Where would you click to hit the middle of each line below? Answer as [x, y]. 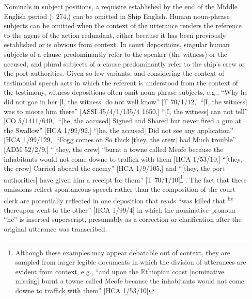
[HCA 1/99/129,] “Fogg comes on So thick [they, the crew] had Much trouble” [120, 140]
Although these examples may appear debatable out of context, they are [123, 252]
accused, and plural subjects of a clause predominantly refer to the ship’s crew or [124, 63]
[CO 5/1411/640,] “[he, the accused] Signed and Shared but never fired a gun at [123, 121]
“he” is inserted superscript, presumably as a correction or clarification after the [123, 219]
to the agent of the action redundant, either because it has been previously [115, 35]
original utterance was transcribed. [55, 228]
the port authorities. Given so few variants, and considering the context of [114, 73]
